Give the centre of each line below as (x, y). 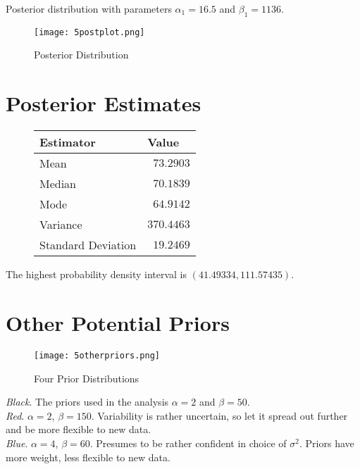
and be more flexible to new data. (79, 429)
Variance (61, 225)
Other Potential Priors (118, 322)
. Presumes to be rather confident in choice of (188, 443)
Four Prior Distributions (87, 378)
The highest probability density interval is (96, 274)
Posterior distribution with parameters (89, 8)
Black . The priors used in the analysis (87, 402)
